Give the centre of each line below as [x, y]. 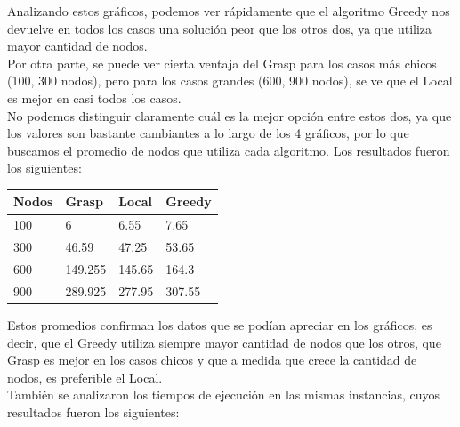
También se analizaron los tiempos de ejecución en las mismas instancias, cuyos [223, 395]
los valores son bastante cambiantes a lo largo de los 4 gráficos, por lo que [208, 133]
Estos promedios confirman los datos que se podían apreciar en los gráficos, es [220, 324]
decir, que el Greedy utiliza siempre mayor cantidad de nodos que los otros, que [224, 342]
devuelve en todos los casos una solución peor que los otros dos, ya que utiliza [220, 28]
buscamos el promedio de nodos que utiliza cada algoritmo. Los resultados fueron [229, 150]
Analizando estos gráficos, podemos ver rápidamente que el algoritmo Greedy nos [229, 11]
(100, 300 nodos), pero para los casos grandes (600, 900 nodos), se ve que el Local [230, 81]
